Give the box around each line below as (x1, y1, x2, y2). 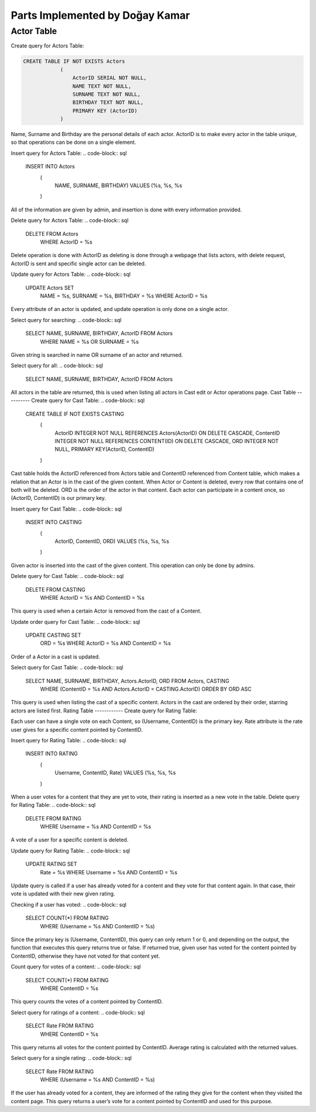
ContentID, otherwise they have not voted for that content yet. (11, 952, 160, 959)
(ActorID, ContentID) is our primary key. (11, 495, 107, 502)
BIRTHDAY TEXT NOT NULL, (72, 99, 144, 106)
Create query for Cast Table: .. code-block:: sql (31, 397, 145, 404)
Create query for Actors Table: (11, 42, 84, 49)
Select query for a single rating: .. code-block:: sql (11, 1054, 132, 1062)
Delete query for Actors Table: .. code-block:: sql (11, 217, 129, 224)
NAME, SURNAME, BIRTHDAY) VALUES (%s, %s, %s (54, 182, 183, 189)
